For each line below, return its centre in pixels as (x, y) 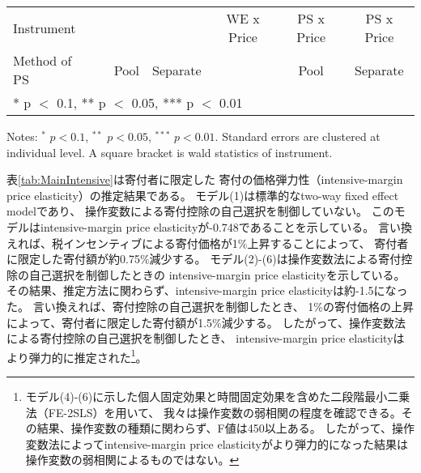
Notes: (22, 136)
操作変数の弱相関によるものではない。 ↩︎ (132, 460)
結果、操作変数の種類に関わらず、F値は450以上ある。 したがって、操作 (225, 428)
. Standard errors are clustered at (298, 136)
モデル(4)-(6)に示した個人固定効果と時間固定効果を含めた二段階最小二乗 (218, 396)
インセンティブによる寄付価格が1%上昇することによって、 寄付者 (236, 243)
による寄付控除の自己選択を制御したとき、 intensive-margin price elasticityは (206, 338)
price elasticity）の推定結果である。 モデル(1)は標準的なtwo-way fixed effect (203, 195)
